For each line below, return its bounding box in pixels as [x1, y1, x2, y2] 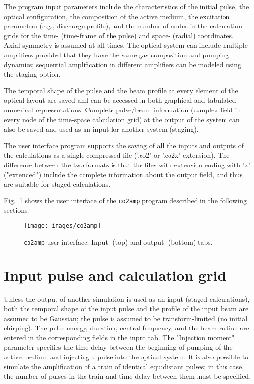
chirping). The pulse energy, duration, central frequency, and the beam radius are [4, 323, 249, 333]
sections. [4, 205, 29, 215]
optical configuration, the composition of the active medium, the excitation [4, 11, 230, 21]
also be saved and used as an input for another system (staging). [4, 124, 198, 134]
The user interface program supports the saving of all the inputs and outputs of [4, 140, 244, 150]
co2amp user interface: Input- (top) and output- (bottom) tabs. [24, 236, 213, 247]
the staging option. [4, 69, 61, 79]
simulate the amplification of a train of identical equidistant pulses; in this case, [4, 361, 244, 371]
